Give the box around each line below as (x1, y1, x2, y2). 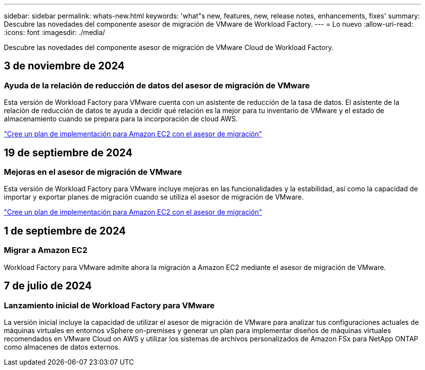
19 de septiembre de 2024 (4, 146, 132, 159)
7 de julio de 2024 (4, 280, 92, 292)
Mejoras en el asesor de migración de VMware (4, 167, 182, 177)
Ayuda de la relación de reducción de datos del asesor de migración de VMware (4, 80, 310, 90)
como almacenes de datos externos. (4, 342, 120, 351)
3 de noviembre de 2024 (4, 60, 125, 72)
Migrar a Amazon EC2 (4, 245, 87, 255)
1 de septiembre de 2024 (4, 224, 126, 237)
